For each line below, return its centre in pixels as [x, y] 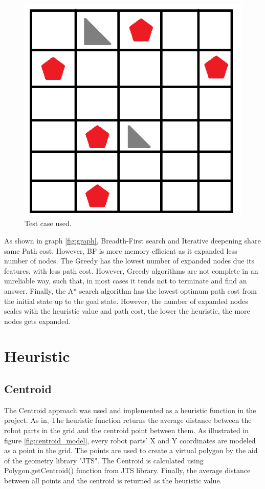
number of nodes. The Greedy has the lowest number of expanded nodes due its [129, 261]
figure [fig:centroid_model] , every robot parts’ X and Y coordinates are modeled [130, 440]
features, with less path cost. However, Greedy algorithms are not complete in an [131, 270]
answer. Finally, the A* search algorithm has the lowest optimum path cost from [130, 290]
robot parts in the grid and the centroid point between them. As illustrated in [127, 430]
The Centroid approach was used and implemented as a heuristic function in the [130, 410]
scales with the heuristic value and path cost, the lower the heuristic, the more [127, 311]
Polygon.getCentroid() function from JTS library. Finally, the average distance [127, 470]
